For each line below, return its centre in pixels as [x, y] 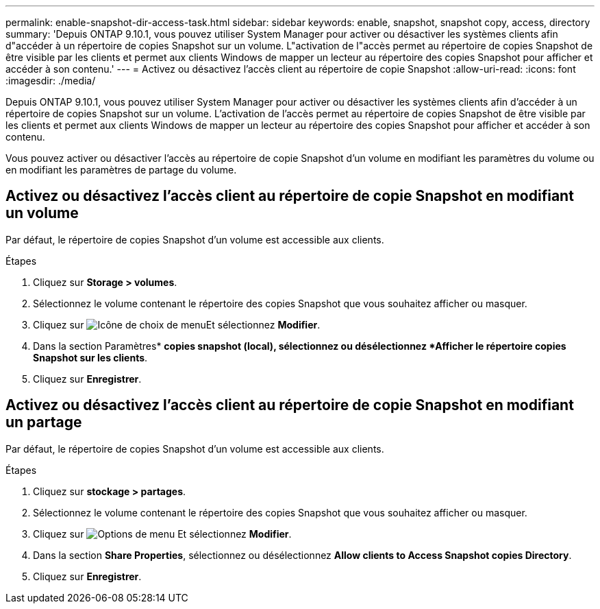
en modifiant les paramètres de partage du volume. [121, 170]
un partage [44, 422]
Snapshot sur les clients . [90, 357]
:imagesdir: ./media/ [51, 81]
